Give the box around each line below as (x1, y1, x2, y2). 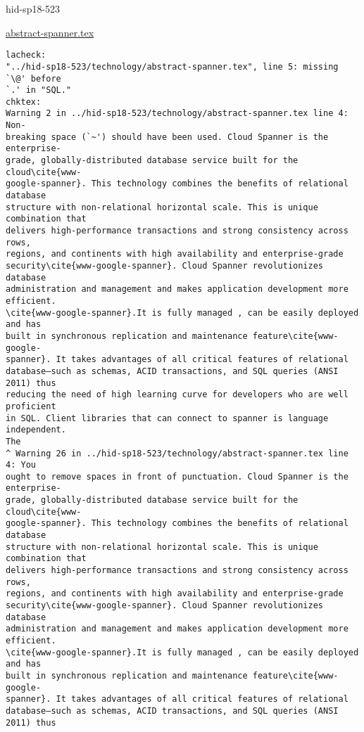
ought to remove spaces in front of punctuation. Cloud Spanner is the (6, 471, 349, 482)
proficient (6, 401, 56, 411)
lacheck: (6, 50, 46, 60)
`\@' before (6, 73, 61, 84)
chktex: (6, 96, 42, 107)
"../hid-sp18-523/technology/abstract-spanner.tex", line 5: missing (6, 61, 339, 72)
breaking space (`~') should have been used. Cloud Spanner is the (6, 131, 329, 142)
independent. (6, 425, 66, 435)
